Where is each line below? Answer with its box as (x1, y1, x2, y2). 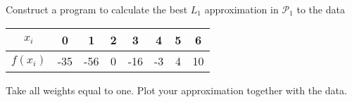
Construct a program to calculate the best (6, 2, 188, 16)
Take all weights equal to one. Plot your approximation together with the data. (6, 82, 347, 97)
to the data (296, 2, 345, 16)
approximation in (204, 2, 279, 16)
